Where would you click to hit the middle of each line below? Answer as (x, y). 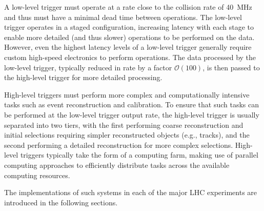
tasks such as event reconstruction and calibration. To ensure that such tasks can (132, 104)
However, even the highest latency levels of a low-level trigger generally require (128, 47)
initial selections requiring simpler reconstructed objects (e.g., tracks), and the (127, 135)
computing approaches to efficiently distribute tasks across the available (117, 165)
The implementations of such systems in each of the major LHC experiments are (131, 192)
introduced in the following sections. (61, 202)
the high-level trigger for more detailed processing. (83, 77)
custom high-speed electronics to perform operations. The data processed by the (130, 57)
